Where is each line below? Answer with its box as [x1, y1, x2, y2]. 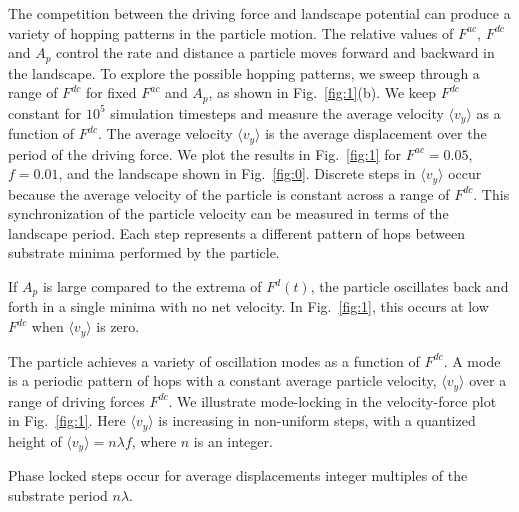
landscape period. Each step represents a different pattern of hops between [8, 222, 465, 243]
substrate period [8, 484, 108, 505]
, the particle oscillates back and [310, 276, 509, 297]
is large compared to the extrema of [42, 276, 262, 297]
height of [8, 430, 62, 451]
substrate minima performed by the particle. [8, 242, 280, 263]
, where [131, 430, 177, 451]
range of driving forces [8, 390, 145, 411]
